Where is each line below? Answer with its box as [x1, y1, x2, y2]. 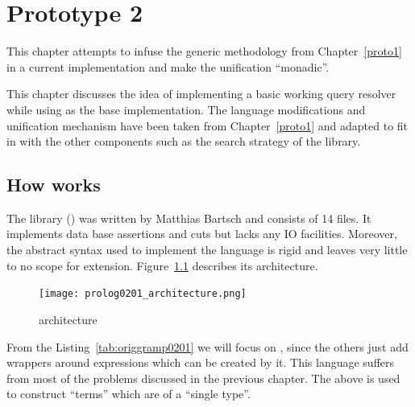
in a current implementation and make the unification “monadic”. [6, 58, 330, 75]
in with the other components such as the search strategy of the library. [6, 133, 361, 150]
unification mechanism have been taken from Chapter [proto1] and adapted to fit [6, 117, 409, 134]
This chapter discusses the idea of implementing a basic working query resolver [6, 85, 396, 102]
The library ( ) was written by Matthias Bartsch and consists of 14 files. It [6, 209, 371, 226]
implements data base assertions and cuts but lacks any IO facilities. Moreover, [6, 225, 397, 242]
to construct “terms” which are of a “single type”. [6, 385, 251, 402]
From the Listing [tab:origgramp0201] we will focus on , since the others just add [6, 338, 409, 355]
